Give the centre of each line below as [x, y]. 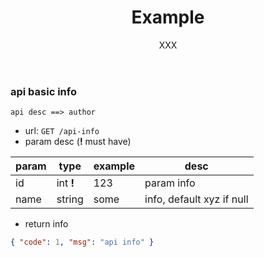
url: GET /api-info [62, 131]
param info [170, 183]
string [70, 199]
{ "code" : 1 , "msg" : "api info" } [82, 242]
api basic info [43, 91]
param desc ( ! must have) [78, 142]
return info [46, 224]
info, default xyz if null [196, 199]
